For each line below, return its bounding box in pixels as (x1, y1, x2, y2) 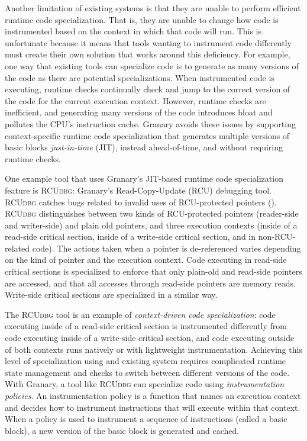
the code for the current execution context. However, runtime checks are (5, 94, 266, 107)
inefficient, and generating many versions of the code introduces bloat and (5, 106, 273, 118)
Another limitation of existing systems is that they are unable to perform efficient (5, 2, 301, 14)
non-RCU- (258, 230, 296, 243)
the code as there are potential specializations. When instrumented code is (5, 71, 274, 83)
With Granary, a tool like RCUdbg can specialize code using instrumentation (5, 378, 285, 390)
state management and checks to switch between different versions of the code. (5, 366, 290, 378)
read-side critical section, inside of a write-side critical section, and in (5, 230, 256, 243)
